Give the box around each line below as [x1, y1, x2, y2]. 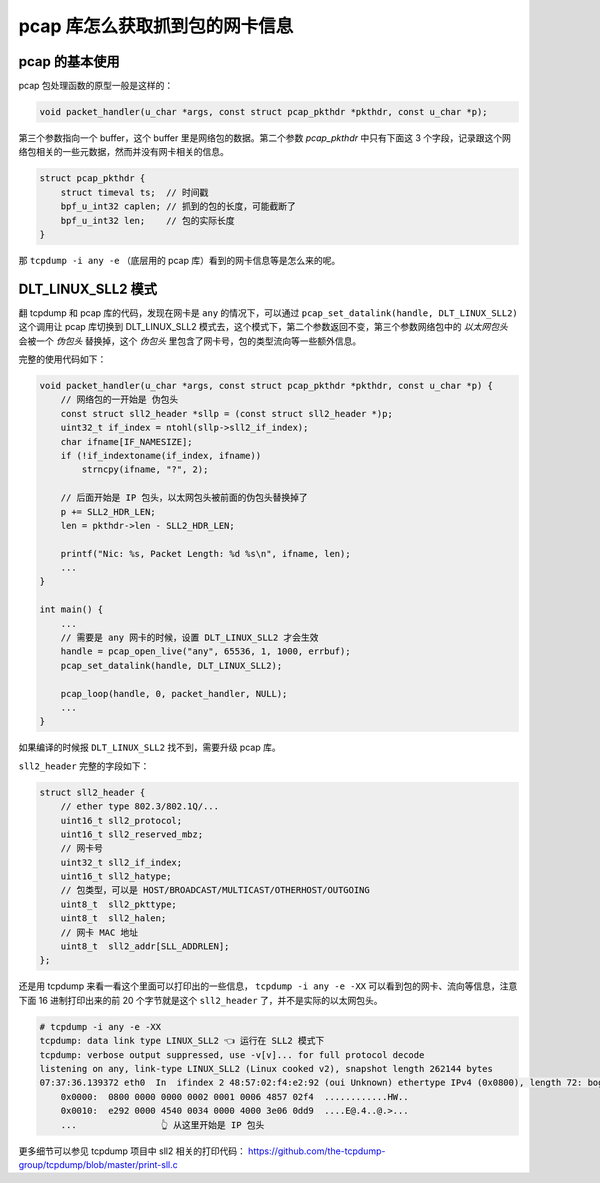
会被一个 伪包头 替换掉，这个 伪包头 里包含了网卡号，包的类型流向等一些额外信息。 [18, 335, 362, 347]
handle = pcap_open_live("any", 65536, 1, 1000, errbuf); [60, 646, 351, 657]
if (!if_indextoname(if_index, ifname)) [60, 450, 262, 461]
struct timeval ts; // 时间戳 [60, 186, 209, 198]
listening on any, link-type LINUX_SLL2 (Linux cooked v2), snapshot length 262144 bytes [39, 1063, 494, 1074]
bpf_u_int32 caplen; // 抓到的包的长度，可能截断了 [60, 201, 297, 212]
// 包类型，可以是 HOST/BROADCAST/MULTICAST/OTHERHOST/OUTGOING [60, 885, 370, 896]
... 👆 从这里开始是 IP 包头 [60, 1119, 265, 1130]
